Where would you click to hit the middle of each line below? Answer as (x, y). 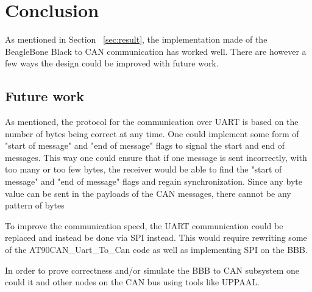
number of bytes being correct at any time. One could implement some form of (152, 133)
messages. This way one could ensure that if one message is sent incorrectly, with (156, 157)
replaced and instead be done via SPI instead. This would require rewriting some (156, 237)
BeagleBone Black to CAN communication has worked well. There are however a (156, 51)
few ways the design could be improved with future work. (112, 63)
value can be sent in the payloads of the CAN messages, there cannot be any (148, 193)
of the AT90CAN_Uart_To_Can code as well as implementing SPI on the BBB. (156, 250)
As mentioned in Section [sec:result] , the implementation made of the (136, 39)
